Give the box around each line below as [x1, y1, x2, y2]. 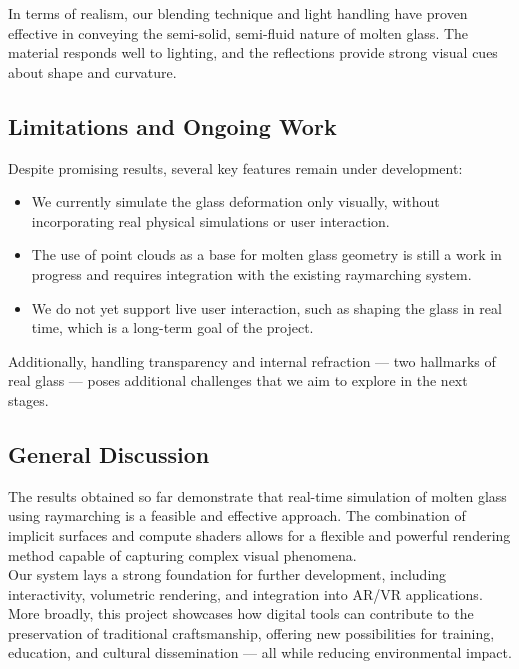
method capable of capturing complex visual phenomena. [8, 544, 357, 565]
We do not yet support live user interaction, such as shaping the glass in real [31, 297, 502, 318]
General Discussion [8, 438, 210, 469]
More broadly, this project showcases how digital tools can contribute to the [8, 603, 474, 624]
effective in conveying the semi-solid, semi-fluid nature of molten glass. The [8, 22, 469, 43]
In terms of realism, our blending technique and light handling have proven [8, 3, 468, 23]
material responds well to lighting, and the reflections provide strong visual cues [8, 42, 498, 63]
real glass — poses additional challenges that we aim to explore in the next [8, 370, 468, 391]
